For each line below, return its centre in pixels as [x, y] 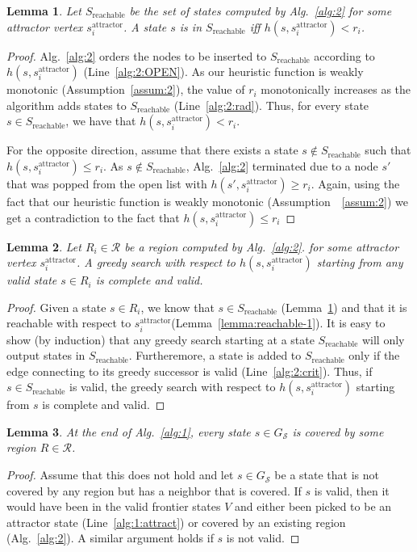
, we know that [177, 307]
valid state [32, 280]
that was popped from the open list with [107, 183]
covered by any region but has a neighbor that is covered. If [154, 490]
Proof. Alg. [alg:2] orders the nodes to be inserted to [137, 55]
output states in [46, 355]
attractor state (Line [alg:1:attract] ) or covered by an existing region [176, 522]
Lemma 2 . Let [44, 246]
